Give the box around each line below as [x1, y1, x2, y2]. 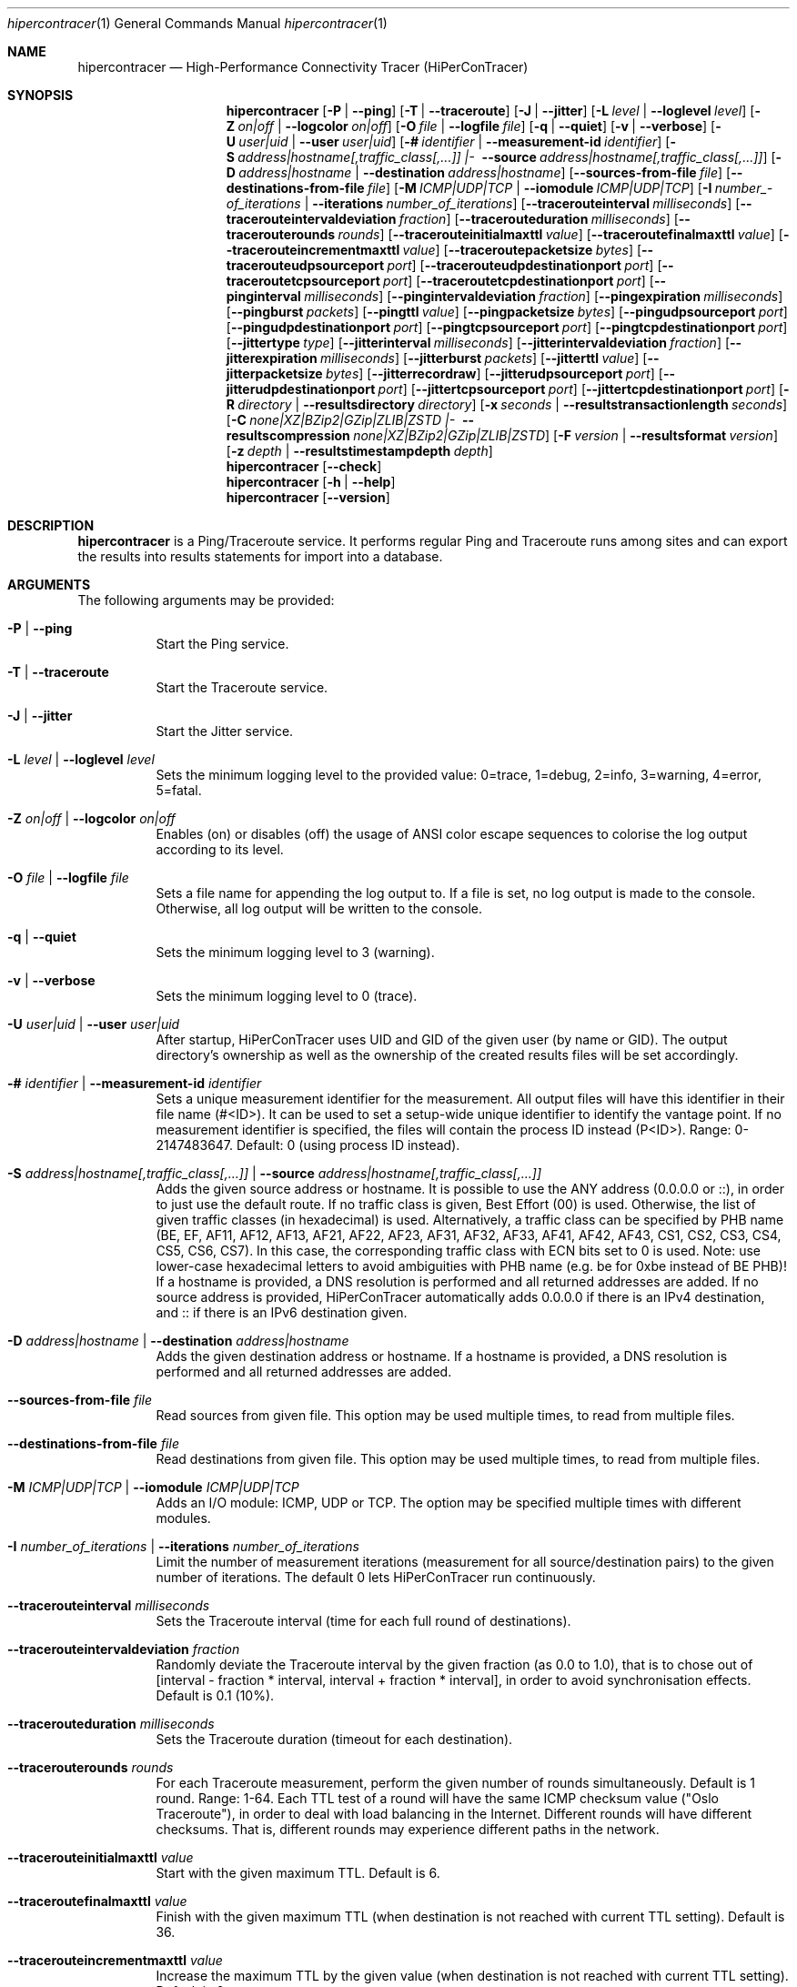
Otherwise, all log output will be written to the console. [156, 901, 483, 916]
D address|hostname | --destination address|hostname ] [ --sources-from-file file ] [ [226, 165, 731, 180]
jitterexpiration [226, 350, 318, 366]
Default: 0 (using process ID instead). [236, 1137, 460, 1153]
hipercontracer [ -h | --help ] [226, 474, 396, 489]
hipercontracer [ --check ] [226, 459, 382, 474]
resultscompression [226, 428, 350, 443]
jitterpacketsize [226, 366, 323, 381]
